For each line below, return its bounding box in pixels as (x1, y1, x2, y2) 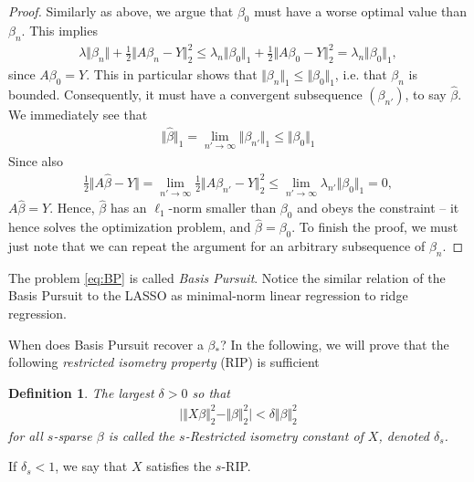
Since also (8, 152, 63, 170)
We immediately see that (8, 104, 148, 123)
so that (192, 382, 230, 402)
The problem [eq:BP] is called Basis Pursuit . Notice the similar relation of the (8, 267, 446, 287)
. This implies (21, 20, 98, 39)
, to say (405, 84, 447, 103)
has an (110, 198, 147, 217)
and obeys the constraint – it (297, 198, 459, 217)
